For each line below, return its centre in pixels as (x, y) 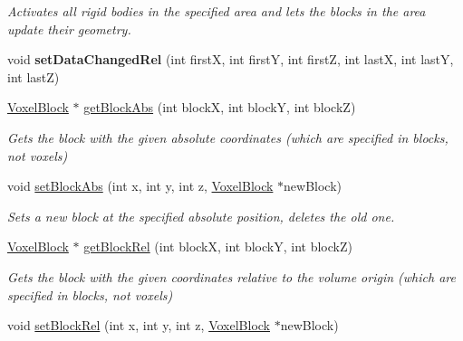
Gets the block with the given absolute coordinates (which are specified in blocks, (228, 137)
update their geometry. (69, 28)
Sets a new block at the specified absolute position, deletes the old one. (201, 216)
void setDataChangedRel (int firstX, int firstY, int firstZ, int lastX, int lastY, (231, 59)
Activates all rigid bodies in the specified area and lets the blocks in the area (217, 11)
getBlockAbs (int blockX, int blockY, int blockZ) (220, 107)
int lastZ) (34, 76)
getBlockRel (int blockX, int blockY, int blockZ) (218, 246)
